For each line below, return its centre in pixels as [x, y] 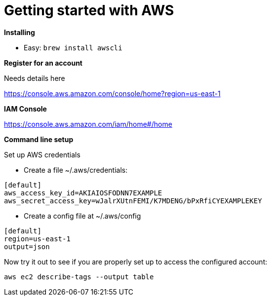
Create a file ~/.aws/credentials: [76, 170]
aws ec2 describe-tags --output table [79, 277]
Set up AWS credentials [42, 154]
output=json [27, 246]
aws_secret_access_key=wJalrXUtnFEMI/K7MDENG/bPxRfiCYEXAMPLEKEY [133, 201]
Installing [19, 32]
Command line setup [39, 139]
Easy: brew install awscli [73, 47]
